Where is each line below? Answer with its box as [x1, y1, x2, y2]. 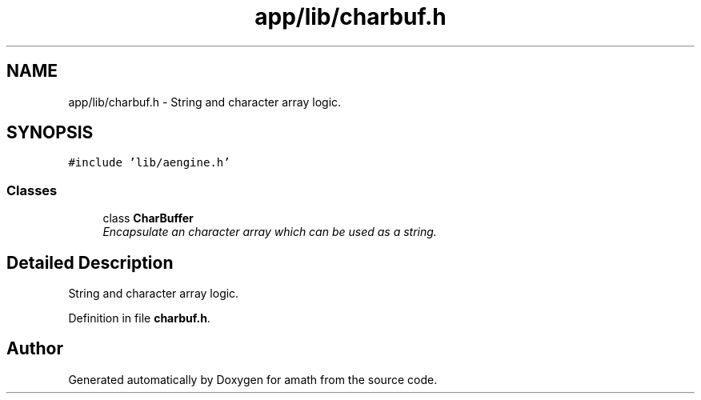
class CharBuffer [102, 211, 194, 226]
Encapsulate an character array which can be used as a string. [102, 225, 437, 239]
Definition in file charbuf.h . [68, 311, 210, 326]
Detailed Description [6, 252, 174, 273]
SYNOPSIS [6, 122, 94, 143]
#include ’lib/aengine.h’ [68, 156, 230, 170]
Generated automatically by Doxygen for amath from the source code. [68, 372, 438, 386]
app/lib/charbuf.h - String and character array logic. [68, 94, 342, 109]
